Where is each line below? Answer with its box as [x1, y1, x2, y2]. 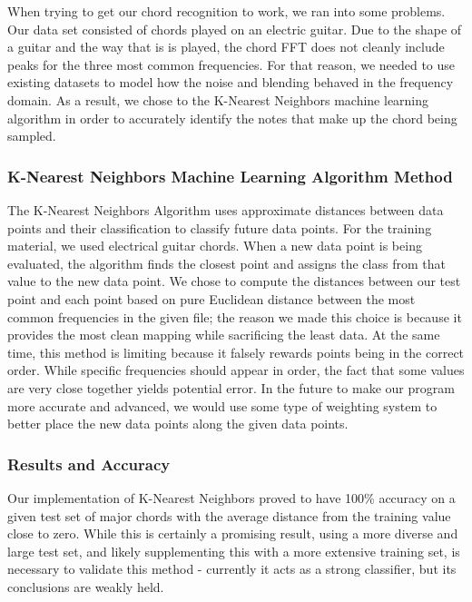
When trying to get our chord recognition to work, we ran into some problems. [7, 2, 446, 20]
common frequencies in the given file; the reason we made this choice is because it [7, 307, 462, 326]
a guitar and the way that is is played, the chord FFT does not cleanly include [7, 37, 445, 56]
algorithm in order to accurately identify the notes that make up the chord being [7, 108, 457, 127]
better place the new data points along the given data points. [7, 414, 349, 433]
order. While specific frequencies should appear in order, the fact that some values [7, 360, 465, 380]
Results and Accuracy [7, 452, 171, 475]
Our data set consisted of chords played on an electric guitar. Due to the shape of [7, 19, 462, 38]
